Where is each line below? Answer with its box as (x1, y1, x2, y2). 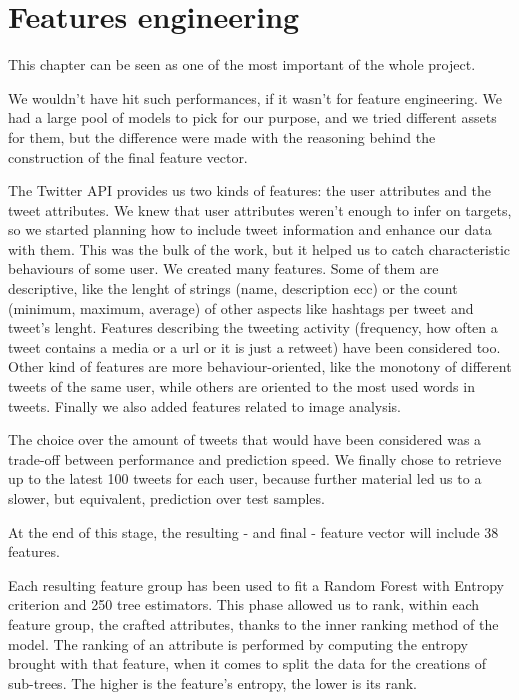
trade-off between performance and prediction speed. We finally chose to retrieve (8, 448, 502, 469)
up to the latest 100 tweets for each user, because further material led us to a (8, 468, 482, 489)
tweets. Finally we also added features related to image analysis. (8, 395, 402, 416)
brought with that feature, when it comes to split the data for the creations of (8, 653, 486, 674)
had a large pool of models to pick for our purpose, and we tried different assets (8, 107, 497, 128)
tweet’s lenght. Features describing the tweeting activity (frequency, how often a (8, 317, 498, 338)
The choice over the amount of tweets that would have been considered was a (8, 429, 482, 450)
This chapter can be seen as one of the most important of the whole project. (8, 54, 476, 75)
